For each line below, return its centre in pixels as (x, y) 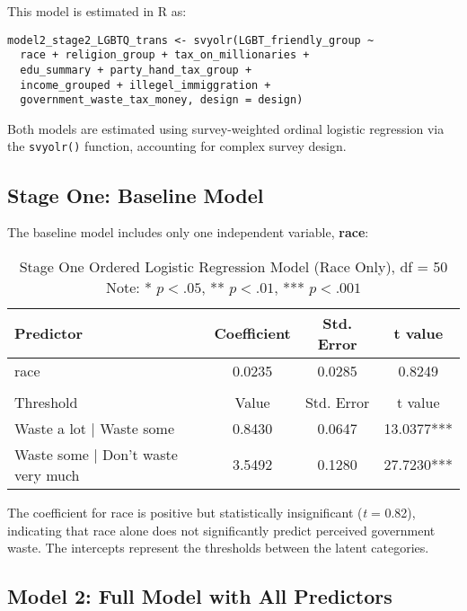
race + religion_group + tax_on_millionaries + (165, 55)
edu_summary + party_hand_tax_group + (136, 70)
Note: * (129, 287)
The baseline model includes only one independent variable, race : (188, 232)
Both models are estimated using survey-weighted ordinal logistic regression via (226, 128)
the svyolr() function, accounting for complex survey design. (177, 146)
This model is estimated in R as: (97, 11)
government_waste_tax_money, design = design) (162, 100)
